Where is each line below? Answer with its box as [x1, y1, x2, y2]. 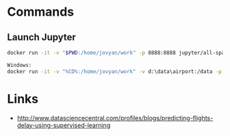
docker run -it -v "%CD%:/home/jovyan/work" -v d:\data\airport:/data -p [7, 68, 222, 75]
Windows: [7, 62, 32, 68]
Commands [7, 4, 75, 20]
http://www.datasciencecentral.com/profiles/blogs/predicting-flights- [16, 113, 214, 122]
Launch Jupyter [7, 31, 77, 43]
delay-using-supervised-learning [16, 121, 111, 129]
